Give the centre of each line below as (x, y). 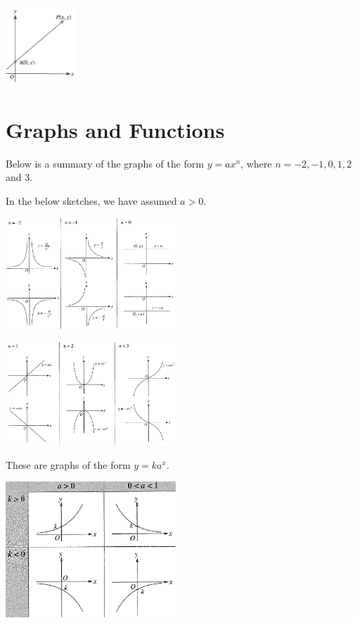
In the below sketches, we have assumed (91, 200)
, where (256, 163)
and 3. (19, 177)
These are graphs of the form (68, 464)
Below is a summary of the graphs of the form (105, 163)
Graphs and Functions (115, 129)
